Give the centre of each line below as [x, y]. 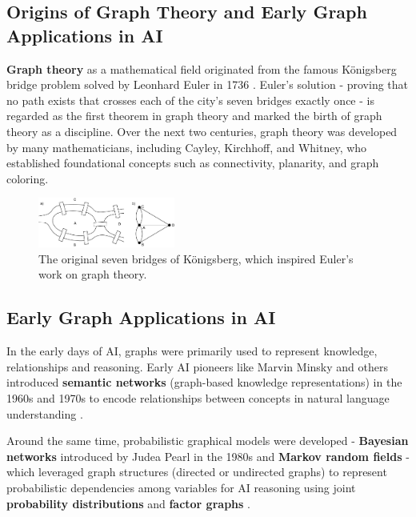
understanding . [45, 413]
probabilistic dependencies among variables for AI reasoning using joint [181, 487]
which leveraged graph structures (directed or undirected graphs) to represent [197, 472]
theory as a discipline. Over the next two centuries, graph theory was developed [202, 131]
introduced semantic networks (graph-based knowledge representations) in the [204, 382]
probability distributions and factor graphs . [128, 503]
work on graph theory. [93, 274]
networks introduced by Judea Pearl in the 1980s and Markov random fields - [208, 456]
